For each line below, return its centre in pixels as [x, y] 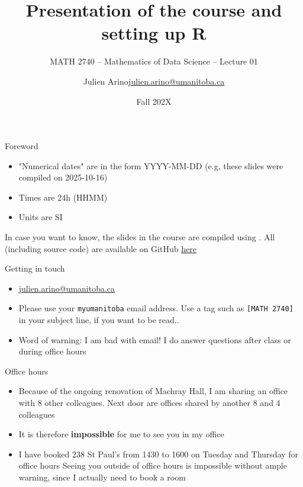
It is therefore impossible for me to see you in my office [121, 434]
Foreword [22, 146]
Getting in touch [35, 268]
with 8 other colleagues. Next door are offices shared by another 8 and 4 [149, 403]
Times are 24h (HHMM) [63, 197]
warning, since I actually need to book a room [102, 477]
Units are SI [41, 217]
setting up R [154, 33]
